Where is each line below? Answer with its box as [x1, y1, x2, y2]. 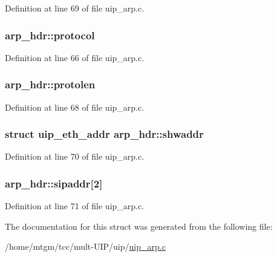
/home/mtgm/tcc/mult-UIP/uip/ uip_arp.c [5, 240, 166, 253]
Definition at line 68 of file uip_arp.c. [5, 100, 145, 113]
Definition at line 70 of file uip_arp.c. [5, 150, 145, 163]
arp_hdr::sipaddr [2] [5, 175, 103, 190]
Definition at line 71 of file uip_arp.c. [5, 200, 145, 212]
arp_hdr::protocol [5, 27, 95, 42]
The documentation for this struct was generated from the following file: [5, 220, 273, 232]
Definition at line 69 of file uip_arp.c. [5, 2, 145, 14]
